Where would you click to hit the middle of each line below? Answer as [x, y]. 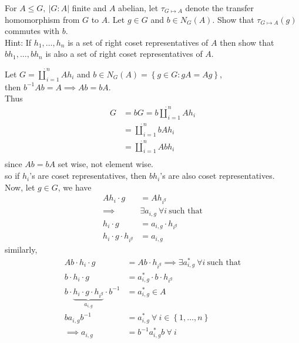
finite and [89, 8]
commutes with [32, 31]
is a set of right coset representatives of [138, 42]
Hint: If [18, 42]
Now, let [20, 187]
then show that [247, 42]
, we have [75, 187]
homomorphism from [42, 19]
